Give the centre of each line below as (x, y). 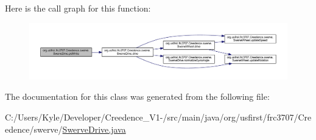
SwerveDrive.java (94, 129)
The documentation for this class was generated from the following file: (137, 96)
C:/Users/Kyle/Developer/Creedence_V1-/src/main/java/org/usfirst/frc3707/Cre (158, 117)
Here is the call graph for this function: (78, 8)
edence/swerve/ (34, 129)
